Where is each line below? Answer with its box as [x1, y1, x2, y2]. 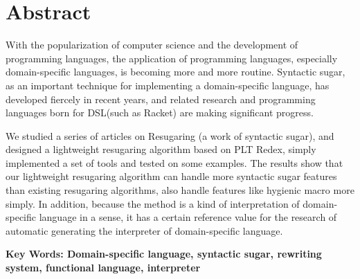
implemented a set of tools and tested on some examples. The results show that [6, 155, 343, 170]
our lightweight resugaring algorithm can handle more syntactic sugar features [6, 169, 337, 183]
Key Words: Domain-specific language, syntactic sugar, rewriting [6, 246, 322, 261]
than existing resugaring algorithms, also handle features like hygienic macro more [6, 183, 354, 197]
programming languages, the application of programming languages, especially [6, 51, 338, 65]
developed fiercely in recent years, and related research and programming [6, 91, 316, 106]
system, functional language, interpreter [6, 260, 201, 275]
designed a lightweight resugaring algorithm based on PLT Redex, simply [6, 142, 316, 156]
